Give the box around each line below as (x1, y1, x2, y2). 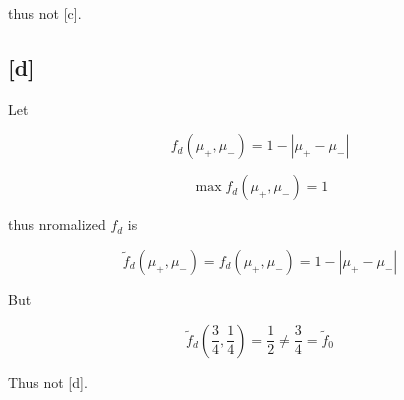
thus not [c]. (8, 3, 82, 23)
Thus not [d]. (8, 371, 88, 392)
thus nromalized (8, 214, 106, 235)
